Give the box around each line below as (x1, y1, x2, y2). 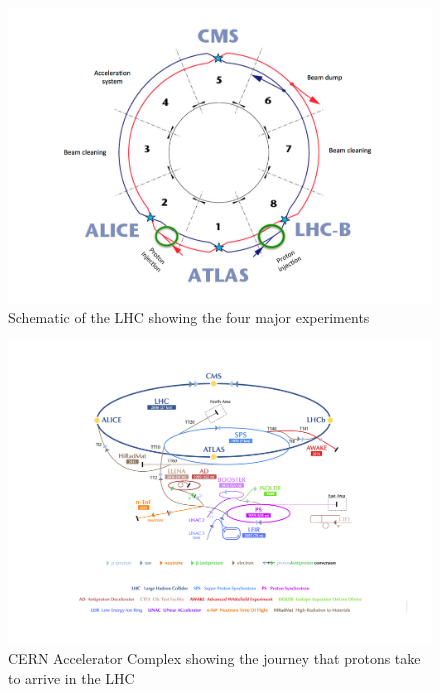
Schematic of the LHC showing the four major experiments (8, 306, 370, 327)
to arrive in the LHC (8, 667, 135, 688)
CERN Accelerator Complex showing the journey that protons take (8, 648, 421, 669)
